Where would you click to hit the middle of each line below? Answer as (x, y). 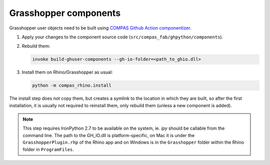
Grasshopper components (65, 13)
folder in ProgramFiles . (48, 149)
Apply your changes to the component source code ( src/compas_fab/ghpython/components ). (122, 37)
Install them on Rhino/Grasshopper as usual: (67, 72)
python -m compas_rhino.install (72, 85)
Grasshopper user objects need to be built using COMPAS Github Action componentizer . (100, 28)
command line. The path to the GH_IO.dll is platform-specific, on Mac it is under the (109, 135)
